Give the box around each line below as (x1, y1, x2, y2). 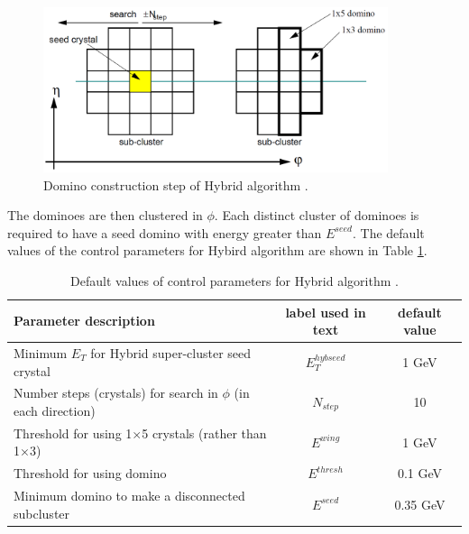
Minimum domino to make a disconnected (14, 486, 245, 505)
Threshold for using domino (14, 464, 167, 483)
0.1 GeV (397, 464, 443, 483)
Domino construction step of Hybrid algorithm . (43, 175, 308, 194)
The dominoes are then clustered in (7, 206, 203, 225)
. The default (352, 223, 425, 242)
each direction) (14, 401, 96, 419)
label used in (285, 302, 366, 321)
